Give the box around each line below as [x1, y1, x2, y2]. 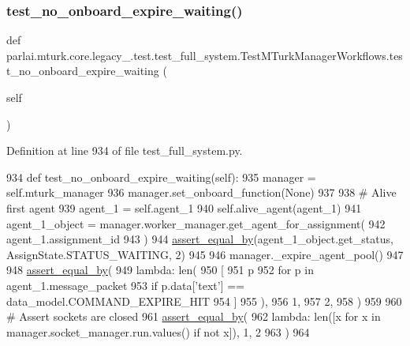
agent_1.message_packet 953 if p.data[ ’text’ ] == [6, 276, 244, 293]
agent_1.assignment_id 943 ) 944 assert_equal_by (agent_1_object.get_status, [6, 231, 393, 247]
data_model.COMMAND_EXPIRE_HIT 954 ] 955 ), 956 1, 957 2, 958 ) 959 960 [6, 292, 402, 309]
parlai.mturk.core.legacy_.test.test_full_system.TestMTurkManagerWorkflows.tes [6, 47, 403, 63]
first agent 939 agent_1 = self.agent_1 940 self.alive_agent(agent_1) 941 [6, 199, 362, 216]
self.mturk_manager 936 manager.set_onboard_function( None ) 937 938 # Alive [6, 184, 397, 201]
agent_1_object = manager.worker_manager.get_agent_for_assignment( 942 [6, 215, 386, 231]
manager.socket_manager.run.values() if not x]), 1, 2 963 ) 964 [6, 323, 310, 340]
